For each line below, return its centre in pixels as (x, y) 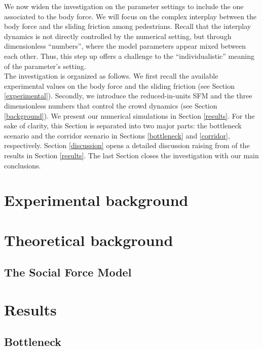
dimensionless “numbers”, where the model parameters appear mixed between (125, 46)
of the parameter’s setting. (45, 66)
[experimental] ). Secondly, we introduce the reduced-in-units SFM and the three (128, 96)
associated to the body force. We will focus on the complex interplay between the (130, 16)
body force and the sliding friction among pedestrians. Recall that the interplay (128, 26)
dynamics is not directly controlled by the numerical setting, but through (118, 36)
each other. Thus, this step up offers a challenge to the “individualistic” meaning (129, 56)
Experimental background (96, 200)
